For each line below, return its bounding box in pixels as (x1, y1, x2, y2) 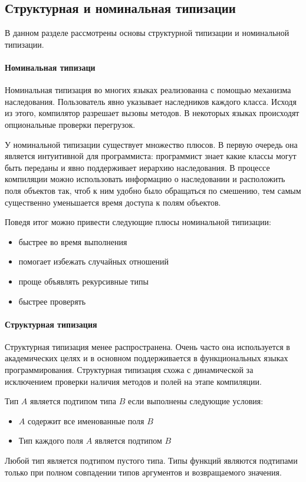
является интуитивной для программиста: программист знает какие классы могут (5, 150, 297, 162)
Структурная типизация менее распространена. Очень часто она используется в (5, 340, 290, 352)
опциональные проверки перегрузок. (5, 118, 136, 130)
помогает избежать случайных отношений (18, 255, 169, 268)
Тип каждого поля (18, 434, 84, 447)
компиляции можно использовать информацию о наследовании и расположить (5, 173, 285, 185)
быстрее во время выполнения (18, 235, 127, 247)
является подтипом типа (30, 395, 117, 407)
